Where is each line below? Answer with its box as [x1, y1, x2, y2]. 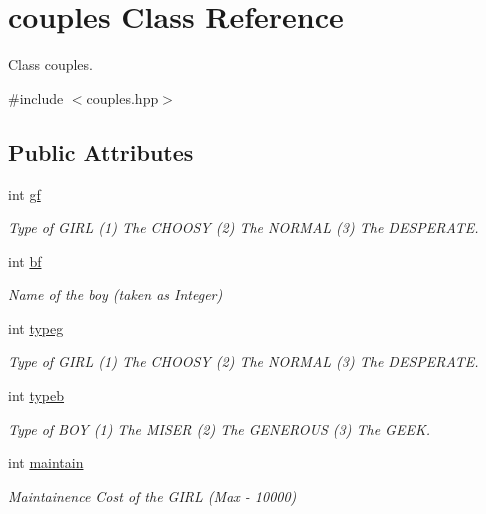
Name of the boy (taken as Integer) [8, 284, 223, 305]
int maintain [8, 452, 84, 473]
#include [8, 87, 64, 108]
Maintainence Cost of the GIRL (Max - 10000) [8, 485, 297, 506]
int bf [8, 250, 42, 271]
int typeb [8, 385, 65, 406]
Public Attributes [8, 136, 194, 167]
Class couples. [8, 54, 93, 75]
